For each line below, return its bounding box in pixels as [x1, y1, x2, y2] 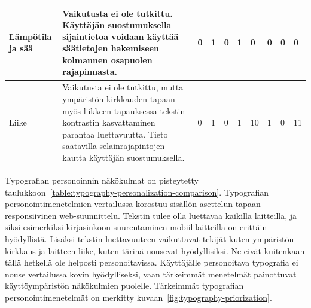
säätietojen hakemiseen [62, 42, 159, 54]
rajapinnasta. [62, 65, 117, 78]
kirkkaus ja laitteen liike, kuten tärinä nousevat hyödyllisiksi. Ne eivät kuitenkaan [5, 244, 305, 257]
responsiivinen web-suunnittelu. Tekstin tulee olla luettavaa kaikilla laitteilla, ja [5, 209, 297, 221]
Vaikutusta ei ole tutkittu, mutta [62, 81, 184, 93]
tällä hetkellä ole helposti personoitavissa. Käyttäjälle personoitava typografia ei [5, 256, 298, 269]
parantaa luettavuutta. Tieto [62, 127, 168, 140]
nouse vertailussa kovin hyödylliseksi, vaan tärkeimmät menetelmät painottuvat [5, 267, 297, 280]
